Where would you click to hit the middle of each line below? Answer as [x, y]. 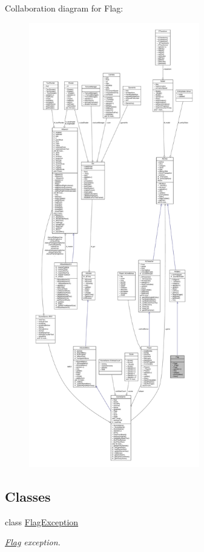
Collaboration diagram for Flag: [64, 8]
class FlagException [42, 521]
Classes [28, 496]
